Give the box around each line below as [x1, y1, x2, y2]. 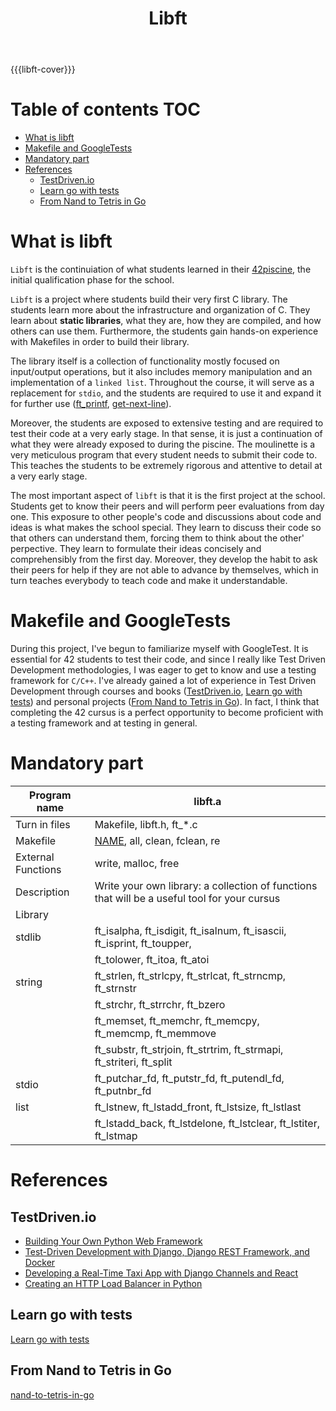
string [15, 975, 43, 989]
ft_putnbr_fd [94, 1083, 152, 1097]
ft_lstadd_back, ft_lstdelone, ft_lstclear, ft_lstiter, [94, 1116, 320, 1130]
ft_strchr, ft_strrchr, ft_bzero [94, 997, 226, 1011]
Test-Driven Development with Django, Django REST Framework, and [24, 1245, 310, 1257]
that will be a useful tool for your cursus [94, 891, 281, 905]
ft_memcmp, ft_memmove [94, 1026, 217, 1040]
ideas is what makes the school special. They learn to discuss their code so [10, 522, 322, 534]
